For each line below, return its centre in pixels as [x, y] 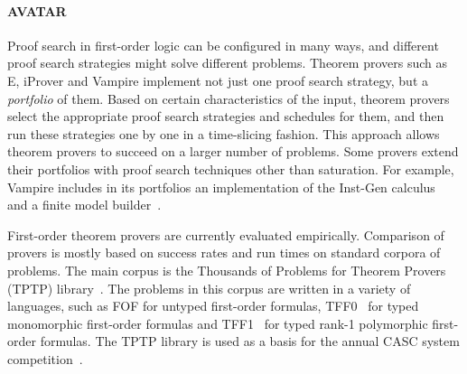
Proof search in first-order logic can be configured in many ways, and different [223, 45]
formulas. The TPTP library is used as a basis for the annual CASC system [250, 341]
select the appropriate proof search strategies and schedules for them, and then [226, 116]
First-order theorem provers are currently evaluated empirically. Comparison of [226, 234]
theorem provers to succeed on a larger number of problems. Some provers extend [233, 151]
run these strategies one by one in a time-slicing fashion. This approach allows [224, 133]
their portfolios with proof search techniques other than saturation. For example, [231, 168]
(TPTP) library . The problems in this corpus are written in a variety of [209, 288]
